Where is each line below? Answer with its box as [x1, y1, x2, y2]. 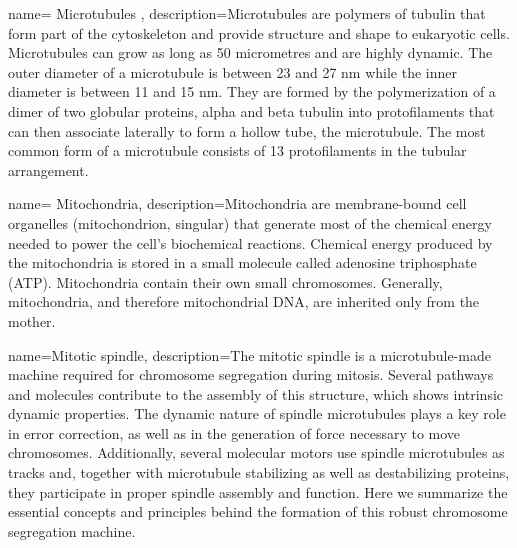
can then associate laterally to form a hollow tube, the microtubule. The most [8, 120, 486, 141]
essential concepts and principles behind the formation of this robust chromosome [8, 501, 508, 522]
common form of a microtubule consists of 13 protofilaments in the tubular [8, 140, 467, 161]
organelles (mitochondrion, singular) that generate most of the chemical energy [8, 212, 492, 233]
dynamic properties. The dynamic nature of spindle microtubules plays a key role [8, 403, 506, 424]
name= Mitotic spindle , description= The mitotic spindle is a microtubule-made [8, 344, 492, 365]
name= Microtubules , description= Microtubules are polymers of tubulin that [8, 3, 486, 23]
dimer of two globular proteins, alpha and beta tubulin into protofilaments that [8, 100, 495, 121]
